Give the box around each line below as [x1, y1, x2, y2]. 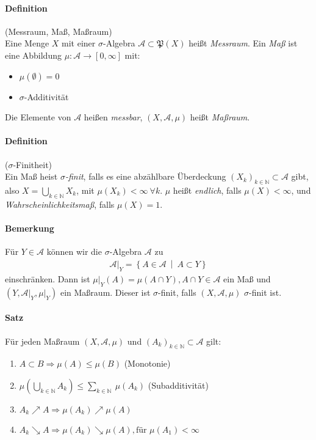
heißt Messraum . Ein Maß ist [189, 37, 298, 50]
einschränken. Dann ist [5, 272, 90, 285]
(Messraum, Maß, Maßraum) [5, 24, 112, 37]
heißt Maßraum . [190, 111, 250, 123]
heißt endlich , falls [173, 183, 242, 196]
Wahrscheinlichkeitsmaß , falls [5, 197, 115, 210]
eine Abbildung [5, 48, 62, 61]
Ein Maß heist [5, 170, 58, 183]
